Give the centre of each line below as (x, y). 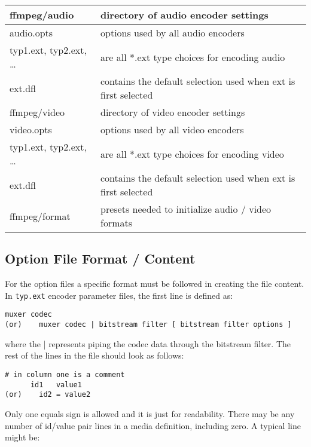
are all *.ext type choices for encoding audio (193, 57)
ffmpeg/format (40, 216)
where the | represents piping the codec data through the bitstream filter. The (148, 343)
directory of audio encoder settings (185, 15)
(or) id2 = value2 (48, 395)
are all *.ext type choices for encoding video (192, 154)
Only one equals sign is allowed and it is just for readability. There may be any (150, 413)
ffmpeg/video (37, 112)
